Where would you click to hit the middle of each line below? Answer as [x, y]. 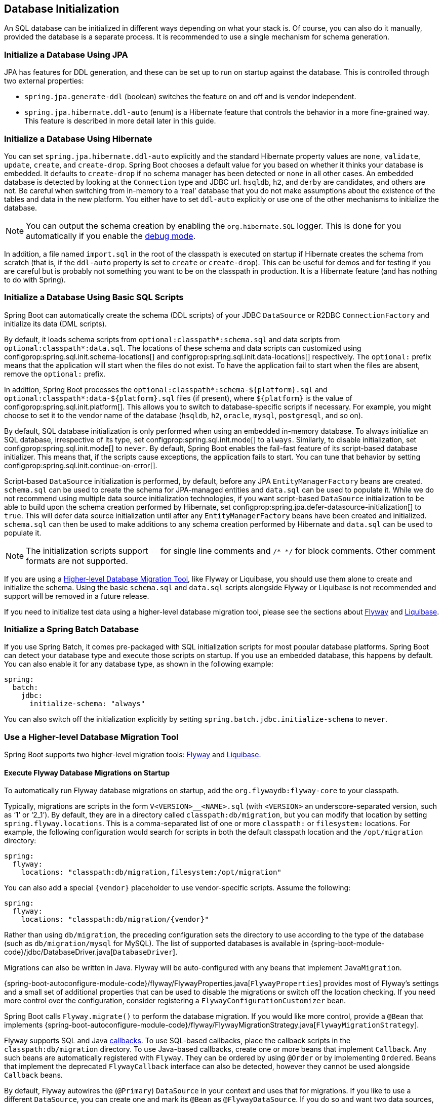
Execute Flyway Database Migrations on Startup [87, 772]
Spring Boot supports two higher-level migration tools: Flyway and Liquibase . [133, 755]
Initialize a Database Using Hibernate [78, 138]
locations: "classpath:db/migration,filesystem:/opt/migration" [151, 872]
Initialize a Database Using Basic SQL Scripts [94, 297]
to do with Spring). [35, 279]
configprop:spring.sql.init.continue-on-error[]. [81, 465]
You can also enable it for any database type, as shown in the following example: [139, 664]
